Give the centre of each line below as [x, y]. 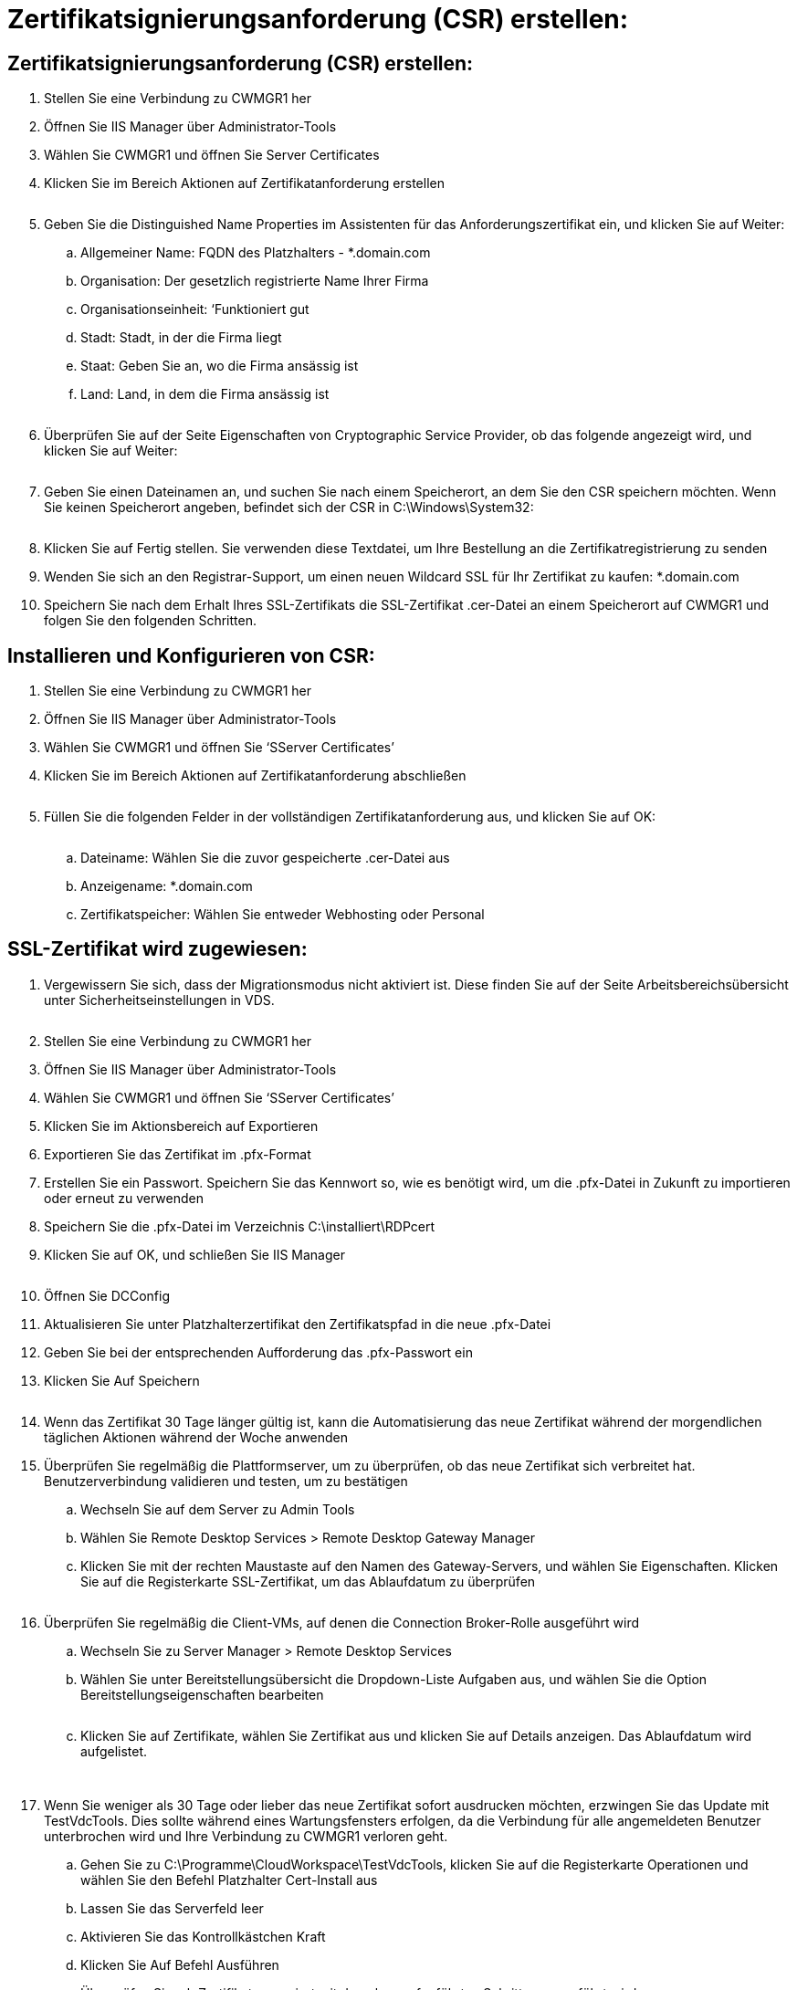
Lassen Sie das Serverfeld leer [172, 1908]
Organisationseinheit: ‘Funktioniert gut [195, 309]
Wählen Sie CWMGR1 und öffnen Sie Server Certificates [212, 155]
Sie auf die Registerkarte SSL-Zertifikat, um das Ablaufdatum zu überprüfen [308, 1581]
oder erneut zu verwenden [124, 1198]
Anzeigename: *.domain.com [167, 886]
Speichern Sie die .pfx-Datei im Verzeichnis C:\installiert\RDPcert [240, 1226]
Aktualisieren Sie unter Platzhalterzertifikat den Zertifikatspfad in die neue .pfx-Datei [298, 1324]
